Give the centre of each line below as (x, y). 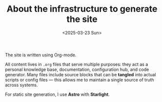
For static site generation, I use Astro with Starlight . (57, 94)
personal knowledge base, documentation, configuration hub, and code (77, 69)
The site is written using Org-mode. (41, 55)
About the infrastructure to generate (82, 9)
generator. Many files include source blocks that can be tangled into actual (81, 74)
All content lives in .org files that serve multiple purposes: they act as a (77, 64)
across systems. (21, 85)
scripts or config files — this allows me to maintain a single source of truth (80, 80)
